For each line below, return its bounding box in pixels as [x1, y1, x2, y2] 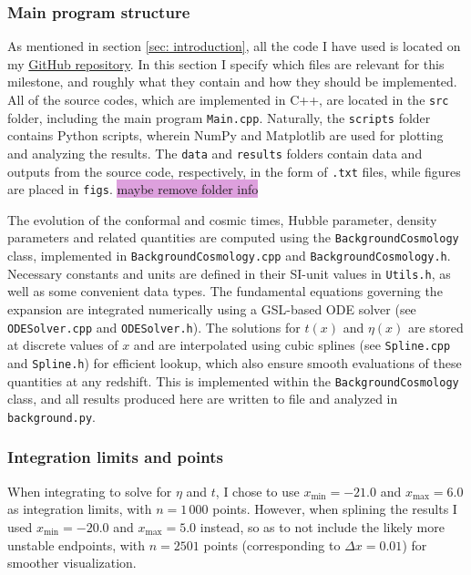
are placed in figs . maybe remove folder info [7, 180, 259, 199]
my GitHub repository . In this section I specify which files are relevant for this [7, 54, 445, 73]
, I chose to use [215, 481, 300, 500]
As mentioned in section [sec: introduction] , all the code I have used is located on [7, 36, 461, 56]
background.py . [7, 406, 96, 426]
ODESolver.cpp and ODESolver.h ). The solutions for [7, 317, 301, 336]
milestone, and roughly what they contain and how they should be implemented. [7, 72, 457, 91]
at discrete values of [7, 335, 118, 354]
